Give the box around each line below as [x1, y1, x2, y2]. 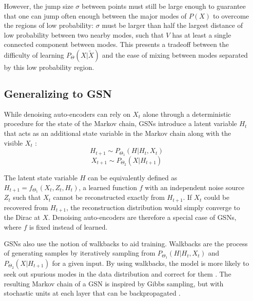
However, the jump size [4, 1, 74, 11]
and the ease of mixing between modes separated [102, 49, 248, 60]
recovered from [4, 202, 48, 212]
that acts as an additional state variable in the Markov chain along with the [4, 128, 231, 138]
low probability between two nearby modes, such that [4, 29, 164, 40]
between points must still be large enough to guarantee [81, 1, 246, 11]
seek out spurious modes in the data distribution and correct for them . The [4, 269, 232, 279]
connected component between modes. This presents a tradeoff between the [4, 39, 229, 49]
